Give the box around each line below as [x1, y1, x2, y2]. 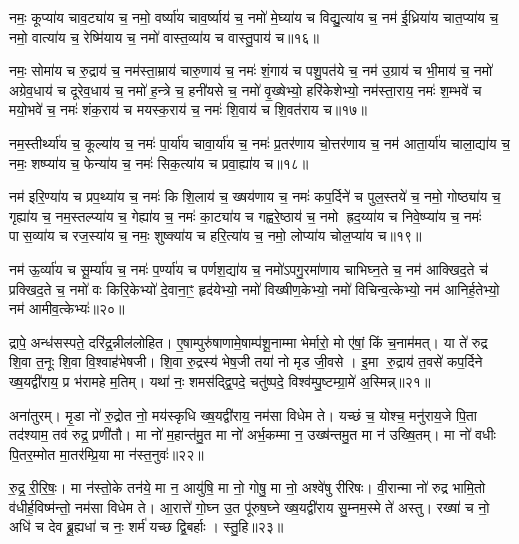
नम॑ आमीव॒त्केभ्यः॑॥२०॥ [9, 298, 125, 319]
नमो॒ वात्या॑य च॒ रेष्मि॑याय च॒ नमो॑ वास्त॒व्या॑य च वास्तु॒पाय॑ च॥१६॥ [9, 26, 320, 47]
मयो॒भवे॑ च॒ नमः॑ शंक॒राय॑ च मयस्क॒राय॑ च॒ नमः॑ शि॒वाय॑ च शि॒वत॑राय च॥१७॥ [9, 99, 367, 120]
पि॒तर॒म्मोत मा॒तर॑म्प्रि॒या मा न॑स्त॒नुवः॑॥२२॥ [9, 443, 204, 464]
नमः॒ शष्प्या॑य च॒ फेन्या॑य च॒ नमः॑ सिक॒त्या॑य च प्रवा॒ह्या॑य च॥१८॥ [9, 152, 309, 173]
